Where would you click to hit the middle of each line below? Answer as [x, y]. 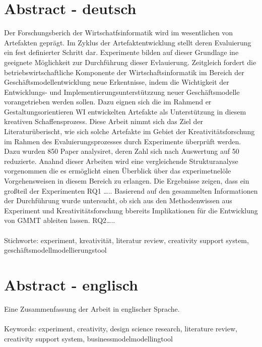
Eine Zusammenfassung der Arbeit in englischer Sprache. [92, 308]
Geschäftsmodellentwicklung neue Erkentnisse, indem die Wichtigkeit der [117, 82]
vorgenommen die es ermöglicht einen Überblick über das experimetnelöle [118, 171]
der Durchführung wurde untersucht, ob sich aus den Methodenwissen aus [118, 200]
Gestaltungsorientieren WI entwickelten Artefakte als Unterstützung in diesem [125, 111]
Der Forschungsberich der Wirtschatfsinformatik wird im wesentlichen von [119, 33]
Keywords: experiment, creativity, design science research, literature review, [121, 329]
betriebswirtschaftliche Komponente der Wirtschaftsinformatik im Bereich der [124, 72]
